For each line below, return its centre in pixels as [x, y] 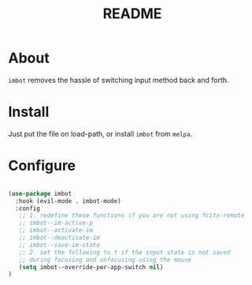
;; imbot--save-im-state [59, 245]
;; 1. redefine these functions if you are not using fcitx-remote [132, 216]
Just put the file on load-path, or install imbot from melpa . [100, 133]
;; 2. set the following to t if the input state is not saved [124, 252]
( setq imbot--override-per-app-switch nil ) [91, 267]
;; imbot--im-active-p [56, 223]
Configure [42, 166]
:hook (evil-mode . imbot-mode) [69, 201]
